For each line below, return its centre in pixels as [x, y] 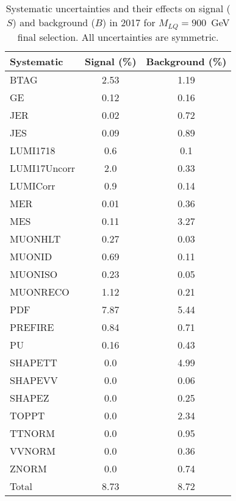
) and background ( [54, 22]
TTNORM [33, 433]
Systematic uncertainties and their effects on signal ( [118, 8]
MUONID [31, 256]
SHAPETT [34, 362]
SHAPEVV [34, 380]
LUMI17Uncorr [42, 168]
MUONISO [34, 274]
